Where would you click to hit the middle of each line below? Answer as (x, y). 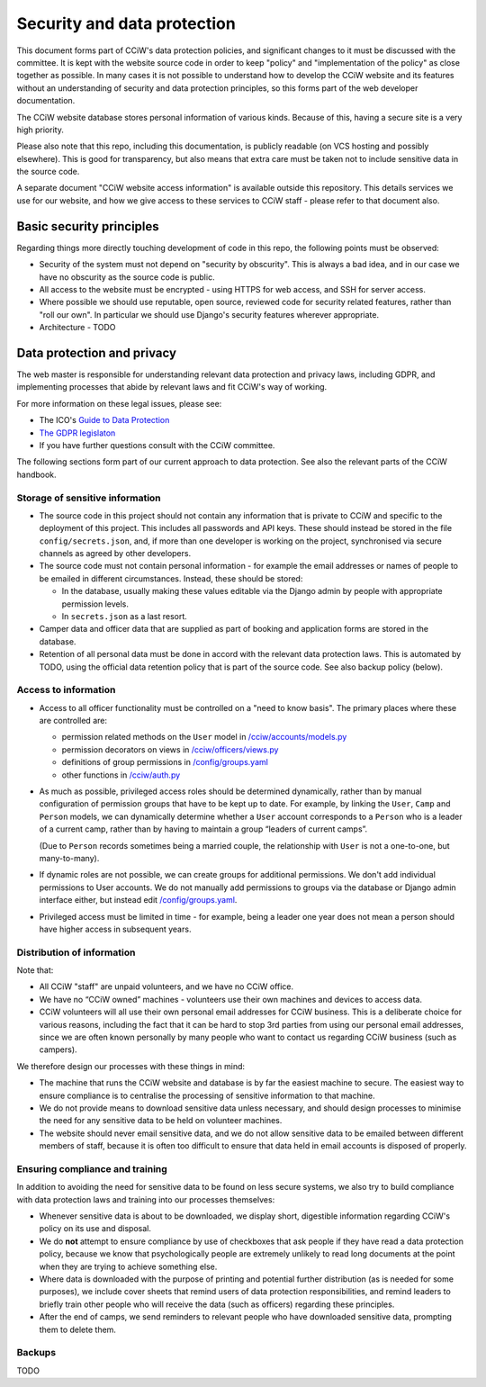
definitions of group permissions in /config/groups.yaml (165, 762)
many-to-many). (69, 858)
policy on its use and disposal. (95, 1229)
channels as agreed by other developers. (115, 554)
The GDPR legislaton (77, 433)
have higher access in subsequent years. (115, 929)
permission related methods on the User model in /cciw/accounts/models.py (204, 737)
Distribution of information (76, 952)
